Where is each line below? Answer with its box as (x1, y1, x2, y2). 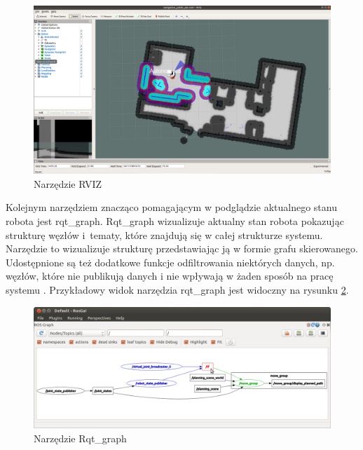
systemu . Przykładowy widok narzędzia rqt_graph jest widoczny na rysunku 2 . (6, 282, 349, 296)
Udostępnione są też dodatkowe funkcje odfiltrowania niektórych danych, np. (6, 254, 335, 269)
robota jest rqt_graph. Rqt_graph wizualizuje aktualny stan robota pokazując (6, 213, 344, 228)
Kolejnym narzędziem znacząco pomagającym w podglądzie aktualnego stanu (6, 200, 337, 214)
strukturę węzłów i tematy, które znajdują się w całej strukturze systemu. (6, 227, 323, 242)
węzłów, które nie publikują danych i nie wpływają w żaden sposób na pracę (6, 268, 334, 283)
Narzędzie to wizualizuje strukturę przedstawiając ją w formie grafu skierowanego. (6, 241, 358, 256)
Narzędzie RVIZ (34, 176, 102, 191)
